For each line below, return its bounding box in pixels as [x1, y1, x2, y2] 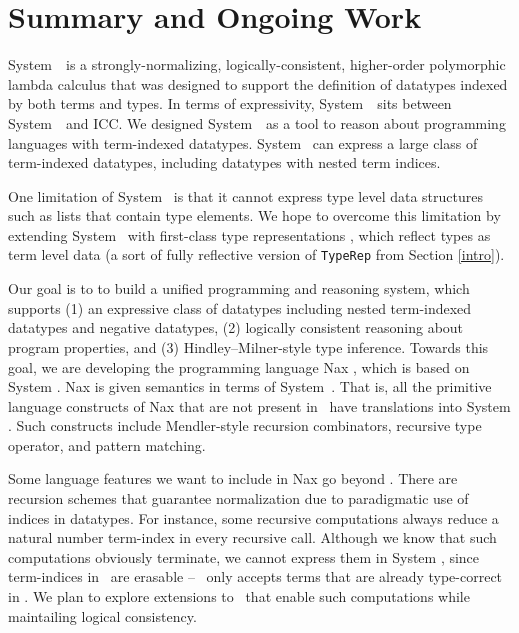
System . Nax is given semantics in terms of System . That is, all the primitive [8, 376, 492, 397]
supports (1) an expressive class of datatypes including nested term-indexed [8, 297, 472, 318]
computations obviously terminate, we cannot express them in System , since [8, 546, 480, 567]
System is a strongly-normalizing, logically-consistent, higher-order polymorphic [8, 54, 506, 75]
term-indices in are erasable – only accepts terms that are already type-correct [8, 566, 503, 587]
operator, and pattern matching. [8, 434, 206, 455]
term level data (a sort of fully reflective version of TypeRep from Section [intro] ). [8, 244, 505, 265]
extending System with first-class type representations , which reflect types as [8, 224, 491, 245]
